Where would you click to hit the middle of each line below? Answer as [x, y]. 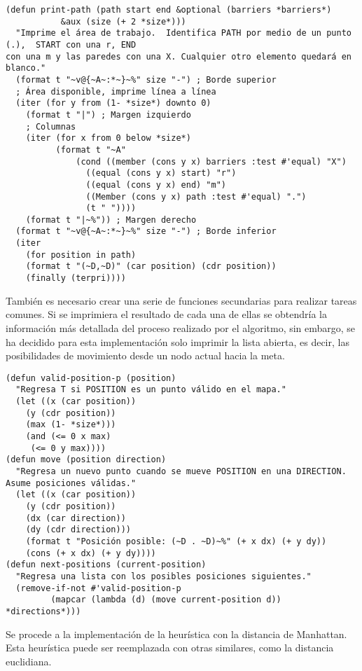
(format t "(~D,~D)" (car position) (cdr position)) [151, 267]
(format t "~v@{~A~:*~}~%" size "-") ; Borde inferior [146, 231]
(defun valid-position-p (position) [91, 378]
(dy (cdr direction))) [78, 530]
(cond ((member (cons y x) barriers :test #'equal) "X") [211, 161]
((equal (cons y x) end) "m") [156, 185]
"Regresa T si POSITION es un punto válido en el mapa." [151, 390]
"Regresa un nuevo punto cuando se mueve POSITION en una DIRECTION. [181, 471]
